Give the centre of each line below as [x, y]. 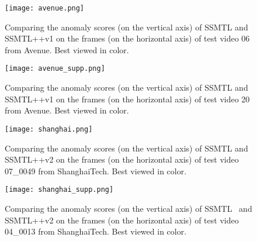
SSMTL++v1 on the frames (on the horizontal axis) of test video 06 [127, 38]
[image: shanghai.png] [49, 129]
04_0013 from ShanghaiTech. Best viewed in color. [96, 231]
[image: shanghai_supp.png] [59, 190]
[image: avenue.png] [45, 8]
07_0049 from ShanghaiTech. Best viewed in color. [96, 171]
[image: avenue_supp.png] [55, 69]
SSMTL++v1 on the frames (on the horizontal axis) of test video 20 [127, 99]
